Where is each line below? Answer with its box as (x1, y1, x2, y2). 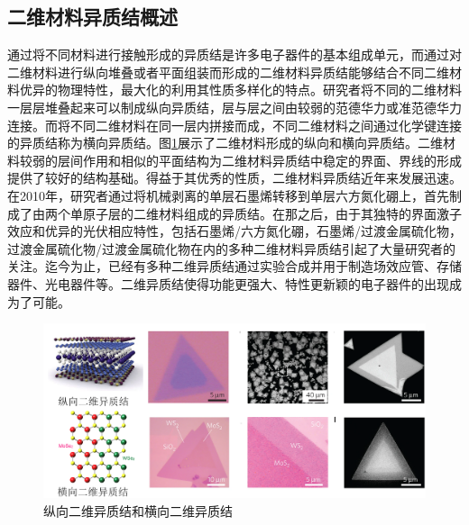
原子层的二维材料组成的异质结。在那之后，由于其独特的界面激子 (82, 204, 462, 222)
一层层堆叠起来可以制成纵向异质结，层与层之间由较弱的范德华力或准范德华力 (7, 97, 462, 116)
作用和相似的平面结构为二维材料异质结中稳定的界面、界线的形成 (82, 150, 462, 169)
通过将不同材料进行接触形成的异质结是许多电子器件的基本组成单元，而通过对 (7, 45, 462, 64)
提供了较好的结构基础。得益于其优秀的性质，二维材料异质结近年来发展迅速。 (7, 168, 462, 187)
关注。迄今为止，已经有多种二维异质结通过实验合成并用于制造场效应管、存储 (7, 257, 462, 276)
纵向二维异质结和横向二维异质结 (43, 501, 233, 520)
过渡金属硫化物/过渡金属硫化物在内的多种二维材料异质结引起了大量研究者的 (7, 239, 455, 258)
